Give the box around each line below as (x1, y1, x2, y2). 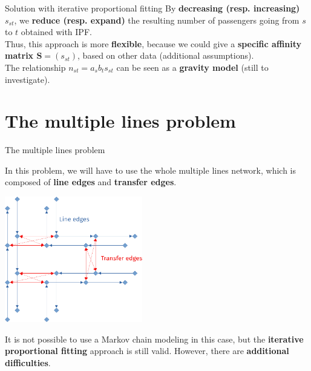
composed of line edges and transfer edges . (5, 176, 177, 188)
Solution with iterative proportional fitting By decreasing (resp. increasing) (5, 2, 300, 14)
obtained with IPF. (21, 25, 92, 38)
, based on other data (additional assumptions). (77, 49, 254, 62)
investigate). (5, 73, 50, 85)
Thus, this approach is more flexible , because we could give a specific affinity (5, 37, 302, 50)
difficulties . (5, 356, 51, 369)
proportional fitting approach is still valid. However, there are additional (5, 344, 289, 357)
